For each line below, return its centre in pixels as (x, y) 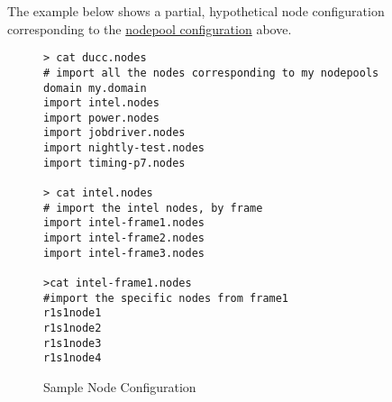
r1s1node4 (73, 358)
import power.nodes (101, 118)
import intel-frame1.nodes (124, 223)
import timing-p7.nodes (114, 163)
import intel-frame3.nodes (124, 253)
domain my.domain (95, 88)
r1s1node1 (73, 313)
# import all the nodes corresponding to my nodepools (211, 73)
